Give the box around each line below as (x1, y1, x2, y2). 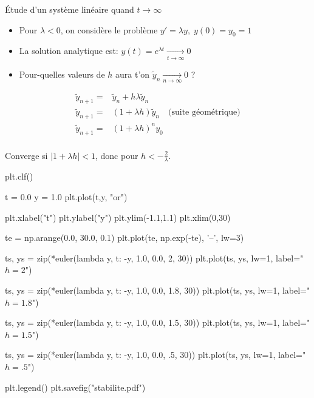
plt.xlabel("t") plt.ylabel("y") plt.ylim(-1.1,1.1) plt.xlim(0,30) (5, 211, 231, 223)
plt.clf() (5, 170, 33, 183)
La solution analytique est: (19, 44, 118, 57)
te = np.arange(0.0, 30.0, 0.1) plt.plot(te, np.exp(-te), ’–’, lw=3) (5, 231, 244, 244)
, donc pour (95, 149, 138, 161)
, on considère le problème (60, 23, 158, 36)
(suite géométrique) (168, 108, 241, 117)
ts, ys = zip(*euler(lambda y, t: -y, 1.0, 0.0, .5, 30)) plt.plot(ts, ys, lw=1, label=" (5, 348, 306, 361)
